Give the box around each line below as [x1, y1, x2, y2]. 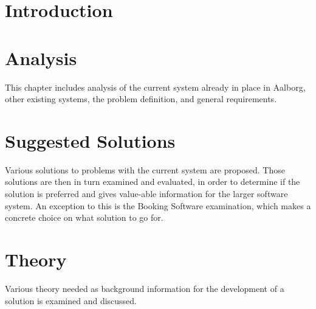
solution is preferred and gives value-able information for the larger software [5, 187, 288, 200]
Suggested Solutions [5, 128, 176, 153]
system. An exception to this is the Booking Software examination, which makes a [5, 199, 311, 212]
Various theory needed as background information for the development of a [5, 282, 284, 294]
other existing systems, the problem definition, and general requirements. [5, 92, 277, 105]
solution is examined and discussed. [5, 294, 137, 307]
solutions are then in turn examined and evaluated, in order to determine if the [5, 175, 300, 188]
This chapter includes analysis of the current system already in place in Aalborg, [5, 80, 306, 93]
